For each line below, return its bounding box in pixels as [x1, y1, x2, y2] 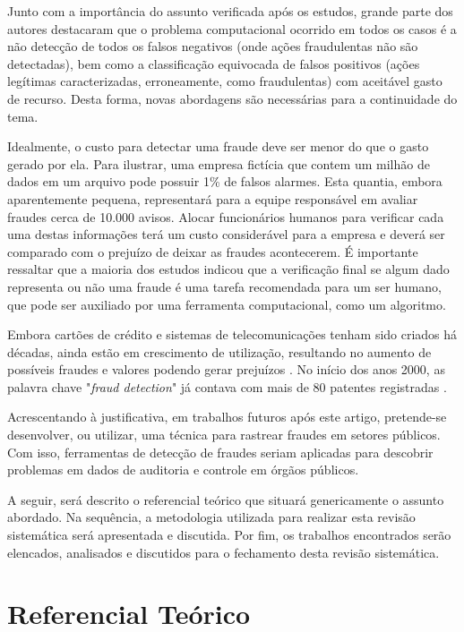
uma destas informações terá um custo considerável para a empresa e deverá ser [7, 225, 445, 243]
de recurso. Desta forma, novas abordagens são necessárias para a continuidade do [7, 89, 458, 107]
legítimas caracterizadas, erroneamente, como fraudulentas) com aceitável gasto [7, 72, 443, 90]
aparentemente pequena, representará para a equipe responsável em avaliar [7, 189, 418, 208]
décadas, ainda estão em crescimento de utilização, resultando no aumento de [7, 342, 432, 361]
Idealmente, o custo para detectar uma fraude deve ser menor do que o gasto [7, 137, 429, 156]
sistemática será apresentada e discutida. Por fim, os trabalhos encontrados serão [7, 525, 451, 544]
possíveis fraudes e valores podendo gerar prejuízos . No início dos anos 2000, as [7, 360, 445, 379]
